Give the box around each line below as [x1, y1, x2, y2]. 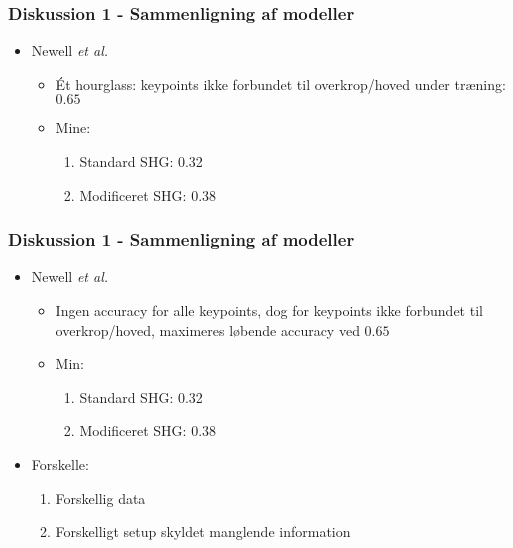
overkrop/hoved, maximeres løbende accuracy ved [55, 319, 360, 340]
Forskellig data [55, 487, 146, 508]
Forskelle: [31, 453, 89, 474]
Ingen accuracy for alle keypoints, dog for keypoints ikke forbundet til [55, 300, 483, 320]
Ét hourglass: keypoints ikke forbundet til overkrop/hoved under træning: [55, 73, 506, 94]
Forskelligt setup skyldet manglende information [55, 521, 351, 542]
